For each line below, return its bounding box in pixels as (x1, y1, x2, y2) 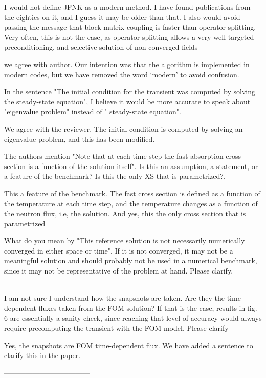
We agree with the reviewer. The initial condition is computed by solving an (4, 123, 243, 134)
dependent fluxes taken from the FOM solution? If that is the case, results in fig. (4, 302, 257, 313)
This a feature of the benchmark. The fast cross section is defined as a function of (4, 187, 260, 198)
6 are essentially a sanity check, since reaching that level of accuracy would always (4, 312, 262, 323)
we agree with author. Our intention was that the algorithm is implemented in (4, 58, 250, 69)
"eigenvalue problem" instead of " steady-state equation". (4, 106, 181, 117)
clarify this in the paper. (4, 350, 81, 361)
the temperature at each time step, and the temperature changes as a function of (4, 198, 258, 208)
